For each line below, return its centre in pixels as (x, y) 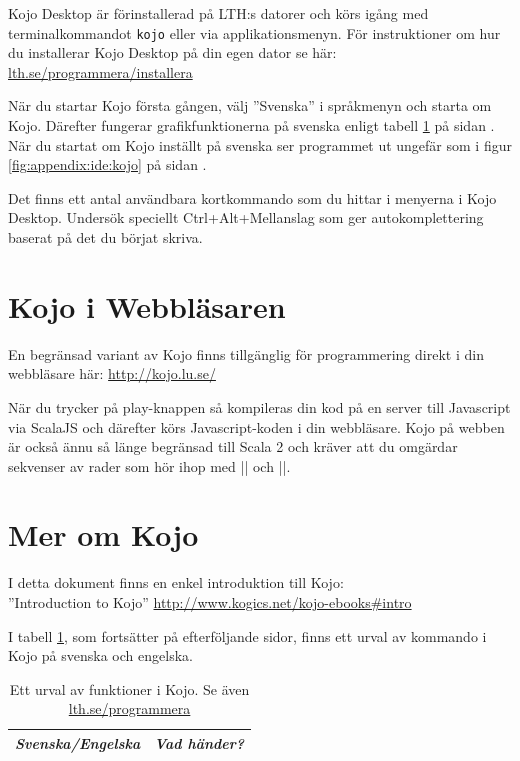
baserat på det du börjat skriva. (105, 237)
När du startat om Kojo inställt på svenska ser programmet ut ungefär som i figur (260, 144)
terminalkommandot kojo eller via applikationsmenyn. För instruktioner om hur (254, 32)
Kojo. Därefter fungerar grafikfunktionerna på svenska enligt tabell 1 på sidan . (251, 125)
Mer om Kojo (103, 534)
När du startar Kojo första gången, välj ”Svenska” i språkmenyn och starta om (250, 105)
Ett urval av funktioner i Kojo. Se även (129, 688)
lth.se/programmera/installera (100, 71)
